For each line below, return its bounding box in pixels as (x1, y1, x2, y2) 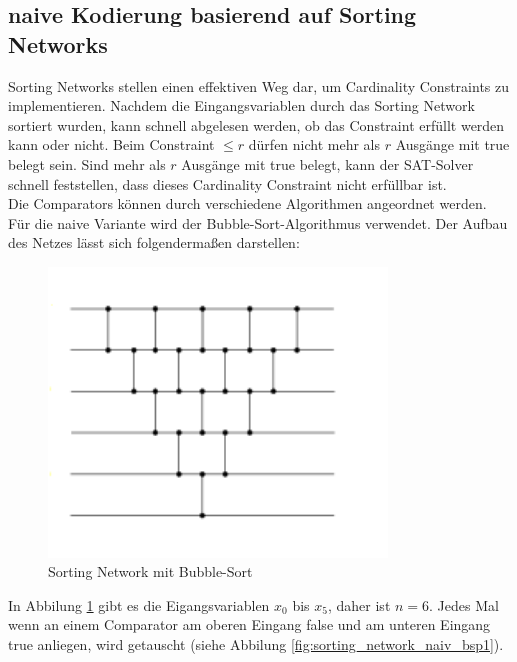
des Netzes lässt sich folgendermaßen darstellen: (8, 232, 300, 253)
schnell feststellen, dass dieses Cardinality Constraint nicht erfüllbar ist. (8, 173, 447, 194)
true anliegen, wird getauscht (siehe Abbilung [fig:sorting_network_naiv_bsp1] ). (8, 633, 504, 654)
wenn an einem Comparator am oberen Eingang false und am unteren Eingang (8, 614, 491, 635)
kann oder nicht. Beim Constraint (8, 134, 215, 155)
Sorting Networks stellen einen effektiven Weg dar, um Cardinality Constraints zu (8, 75, 510, 96)
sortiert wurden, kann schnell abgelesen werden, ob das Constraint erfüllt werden (8, 114, 505, 135)
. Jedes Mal (429, 594, 499, 615)
